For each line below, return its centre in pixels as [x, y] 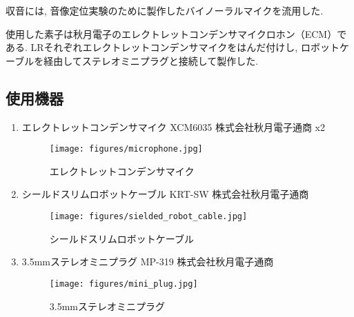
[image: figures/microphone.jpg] [126, 149]
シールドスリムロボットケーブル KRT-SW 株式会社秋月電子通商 [165, 194]
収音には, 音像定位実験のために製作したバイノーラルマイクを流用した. [165, 10]
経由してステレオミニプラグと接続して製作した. [151, 60]
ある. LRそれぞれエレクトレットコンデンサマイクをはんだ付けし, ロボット [173, 47]
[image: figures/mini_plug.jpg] [124, 284]
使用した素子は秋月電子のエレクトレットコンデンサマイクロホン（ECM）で [176, 33]
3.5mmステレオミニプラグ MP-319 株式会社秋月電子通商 [148, 262]
